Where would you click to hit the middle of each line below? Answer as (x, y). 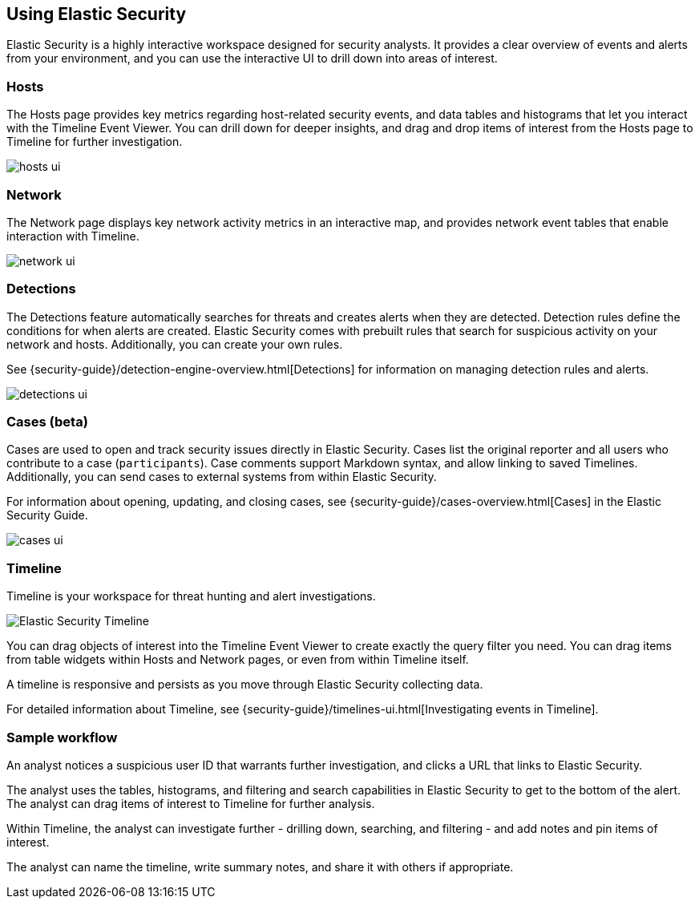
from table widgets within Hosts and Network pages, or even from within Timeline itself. (238, 660)
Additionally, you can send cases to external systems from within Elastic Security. (222, 477)
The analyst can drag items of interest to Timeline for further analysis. (191, 803)
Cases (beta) (47, 422)
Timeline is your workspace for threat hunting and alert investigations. (191, 596)
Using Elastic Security (97, 14)
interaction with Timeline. (73, 236)
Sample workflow (62, 737)
